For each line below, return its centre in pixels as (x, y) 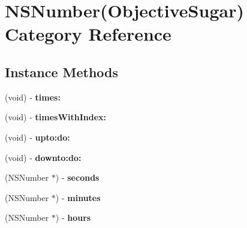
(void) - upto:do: (37, 137)
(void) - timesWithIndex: (56, 117)
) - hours (73, 218)
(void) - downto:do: (43, 157)
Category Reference (88, 34)
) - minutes (78, 197)
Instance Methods (61, 72)
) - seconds (77, 177)
